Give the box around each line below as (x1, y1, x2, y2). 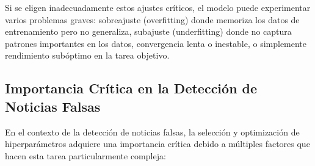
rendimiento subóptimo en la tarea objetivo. (5, 49, 170, 62)
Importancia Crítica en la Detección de (5, 79, 258, 98)
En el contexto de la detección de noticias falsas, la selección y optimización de (5, 125, 300, 138)
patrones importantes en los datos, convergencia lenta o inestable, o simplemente (5, 37, 307, 49)
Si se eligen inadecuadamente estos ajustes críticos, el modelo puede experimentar (5, 1, 311, 13)
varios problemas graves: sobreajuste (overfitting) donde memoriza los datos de (5, 13, 300, 26)
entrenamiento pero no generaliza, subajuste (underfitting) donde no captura (5, 25, 292, 38)
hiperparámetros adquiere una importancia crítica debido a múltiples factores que (5, 137, 310, 150)
